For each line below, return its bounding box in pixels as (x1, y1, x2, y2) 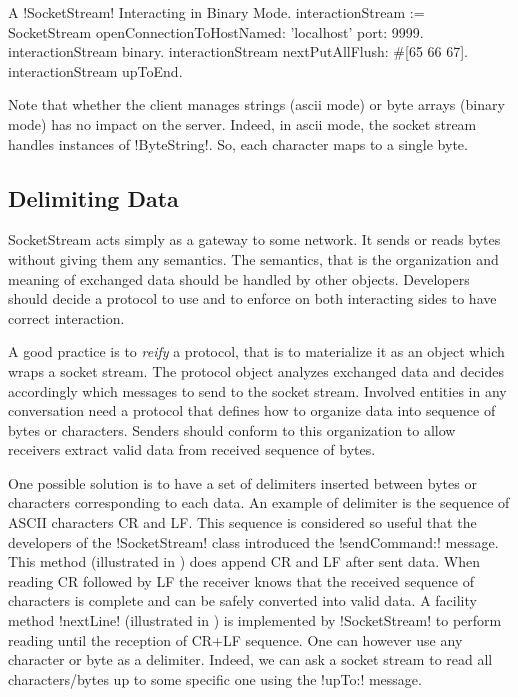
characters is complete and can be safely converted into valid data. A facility (8, 590, 477, 611)
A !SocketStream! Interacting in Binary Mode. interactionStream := (8, 2, 425, 22)
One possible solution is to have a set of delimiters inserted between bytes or (8, 472, 477, 493)
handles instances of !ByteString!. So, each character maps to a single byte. (8, 133, 468, 154)
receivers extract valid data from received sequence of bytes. (8, 439, 376, 460)
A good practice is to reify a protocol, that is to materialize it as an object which (8, 341, 505, 362)
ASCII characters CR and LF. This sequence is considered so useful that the (8, 512, 477, 533)
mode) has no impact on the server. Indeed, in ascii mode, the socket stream (8, 113, 477, 134)
